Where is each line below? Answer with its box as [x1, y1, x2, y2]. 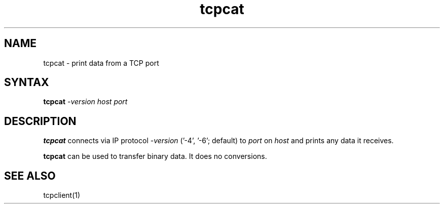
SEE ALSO [4, 169, 56, 182]
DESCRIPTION [4, 114, 77, 128]
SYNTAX [4, 76, 49, 89]
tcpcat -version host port [43, 97, 128, 106]
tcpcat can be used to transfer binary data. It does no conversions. [43, 152, 267, 161]
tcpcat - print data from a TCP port [43, 58, 159, 67]
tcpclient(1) [43, 191, 81, 200]
